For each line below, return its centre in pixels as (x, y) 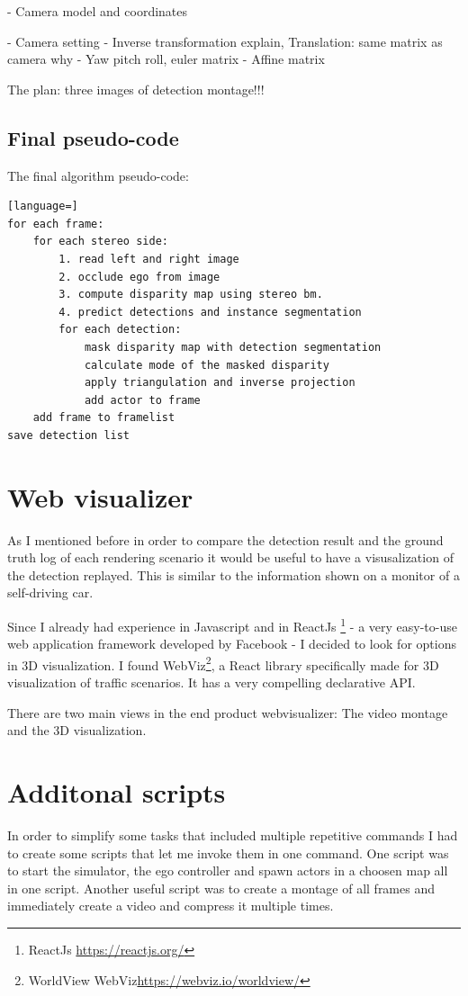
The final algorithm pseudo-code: (98, 175)
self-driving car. (50, 592)
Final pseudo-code (93, 137)
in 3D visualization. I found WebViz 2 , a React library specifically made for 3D (223, 663)
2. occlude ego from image (139, 277)
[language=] (43, 206)
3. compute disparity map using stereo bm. (191, 295)
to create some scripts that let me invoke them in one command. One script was (228, 852)
